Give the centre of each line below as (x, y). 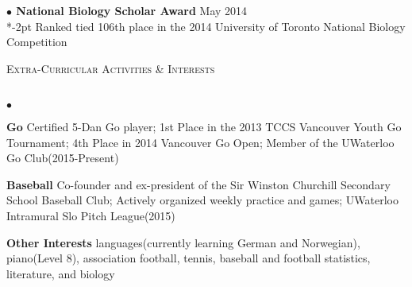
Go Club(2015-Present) (63, 158)
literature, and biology (61, 273)
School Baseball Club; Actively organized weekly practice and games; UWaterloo (202, 200)
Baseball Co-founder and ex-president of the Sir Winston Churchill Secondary (198, 184)
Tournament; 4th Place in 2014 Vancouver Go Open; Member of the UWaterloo (200, 142)
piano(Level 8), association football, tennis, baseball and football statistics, (189, 258)
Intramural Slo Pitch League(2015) (91, 215)
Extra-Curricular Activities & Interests (111, 68)
